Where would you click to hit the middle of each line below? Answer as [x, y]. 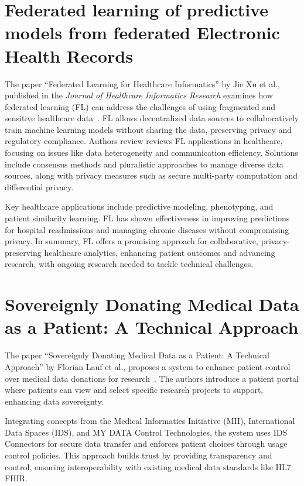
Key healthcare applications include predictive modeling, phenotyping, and [139, 206]
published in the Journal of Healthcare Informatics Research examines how [139, 95]
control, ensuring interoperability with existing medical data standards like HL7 [148, 466]
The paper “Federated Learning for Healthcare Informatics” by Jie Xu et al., [142, 83]
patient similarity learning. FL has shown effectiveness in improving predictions [147, 218]
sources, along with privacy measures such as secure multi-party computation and [151, 175]
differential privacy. [39, 186]
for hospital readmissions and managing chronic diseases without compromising [147, 229]
